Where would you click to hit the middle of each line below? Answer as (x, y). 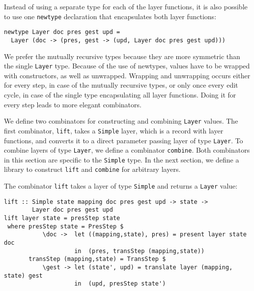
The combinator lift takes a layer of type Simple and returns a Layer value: (121, 186)
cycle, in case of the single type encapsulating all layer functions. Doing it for (120, 95)
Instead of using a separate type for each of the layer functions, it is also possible (126, 6)
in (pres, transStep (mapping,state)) (140, 251)
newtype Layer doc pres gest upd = (62, 32)
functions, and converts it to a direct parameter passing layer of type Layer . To (124, 140)
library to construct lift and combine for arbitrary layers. (92, 169)
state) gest (23, 275)
